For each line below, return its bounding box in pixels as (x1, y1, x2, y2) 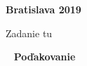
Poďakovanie (13, 49, 76, 64)
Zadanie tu (6, 25, 53, 40)
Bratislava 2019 (6, 2, 81, 16)
